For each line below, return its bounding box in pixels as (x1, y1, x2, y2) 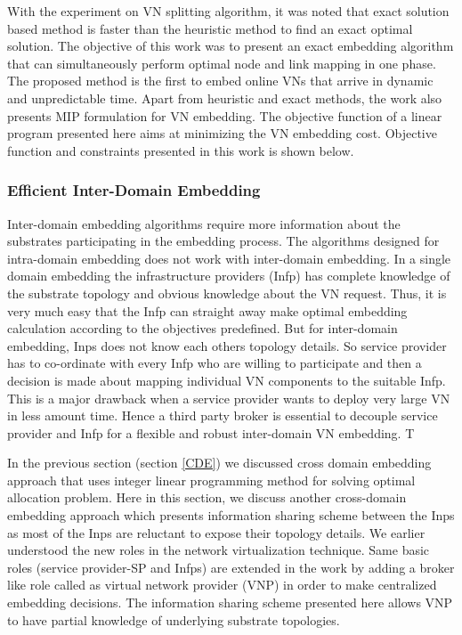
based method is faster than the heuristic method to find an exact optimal (7, 19, 413, 37)
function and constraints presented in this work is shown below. (7, 141, 354, 159)
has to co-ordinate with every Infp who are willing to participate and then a (7, 354, 422, 372)
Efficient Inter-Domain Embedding (7, 179, 261, 201)
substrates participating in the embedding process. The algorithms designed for (7, 232, 440, 250)
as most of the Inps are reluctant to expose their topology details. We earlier (7, 523, 426, 541)
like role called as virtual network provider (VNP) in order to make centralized (7, 575, 437, 594)
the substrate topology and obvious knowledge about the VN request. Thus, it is (7, 283, 447, 302)
